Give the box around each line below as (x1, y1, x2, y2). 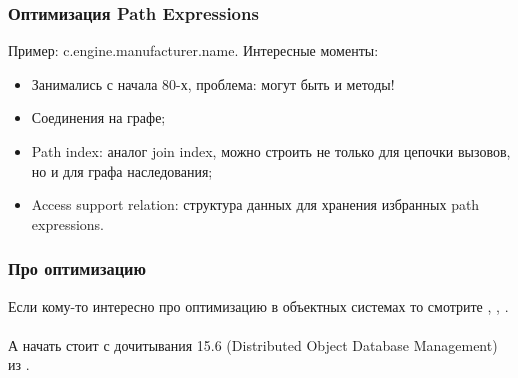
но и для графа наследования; (31, 160, 213, 181)
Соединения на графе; (31, 107, 166, 128)
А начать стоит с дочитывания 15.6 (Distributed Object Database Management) (8, 334, 498, 355)
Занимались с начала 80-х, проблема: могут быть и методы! (31, 73, 395, 94)
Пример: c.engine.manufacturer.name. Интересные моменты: (8, 40, 379, 61)
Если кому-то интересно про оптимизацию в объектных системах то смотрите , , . (8, 295, 509, 316)
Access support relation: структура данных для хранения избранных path (31, 194, 480, 215)
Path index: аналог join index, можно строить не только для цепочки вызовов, (31, 141, 511, 161)
